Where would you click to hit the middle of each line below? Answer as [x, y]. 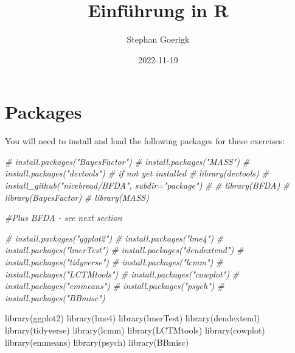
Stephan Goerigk [158, 39]
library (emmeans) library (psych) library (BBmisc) [97, 342]
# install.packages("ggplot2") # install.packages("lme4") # [114, 238]
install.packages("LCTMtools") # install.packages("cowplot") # [122, 274]
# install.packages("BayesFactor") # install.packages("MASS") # [127, 161]
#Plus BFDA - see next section [64, 218]
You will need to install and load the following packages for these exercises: [145, 141]
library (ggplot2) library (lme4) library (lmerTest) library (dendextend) [133, 318]
